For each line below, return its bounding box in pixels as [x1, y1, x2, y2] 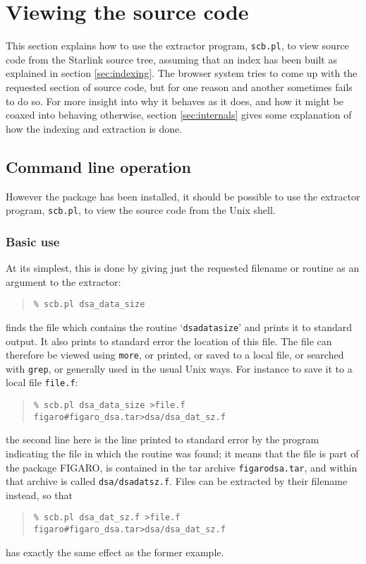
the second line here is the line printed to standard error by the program [6, 432, 319, 447]
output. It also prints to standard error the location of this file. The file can [6, 333, 332, 348]
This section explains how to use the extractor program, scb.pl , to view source [6, 38, 349, 53]
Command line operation [6, 155, 191, 177]
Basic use [6, 232, 60, 250]
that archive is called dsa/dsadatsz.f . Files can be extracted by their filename [6, 474, 348, 488]
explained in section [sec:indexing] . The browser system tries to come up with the [6, 66, 358, 80]
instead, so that [6, 487, 73, 502]
